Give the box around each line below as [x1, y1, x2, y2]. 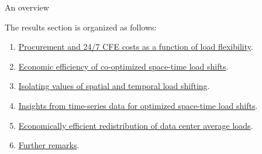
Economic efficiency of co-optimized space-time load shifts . [18, 60, 229, 72]
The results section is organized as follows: [5, 20, 157, 33]
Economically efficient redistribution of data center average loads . [18, 119, 253, 131]
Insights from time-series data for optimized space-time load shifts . [18, 99, 258, 111]
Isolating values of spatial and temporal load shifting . [18, 80, 210, 92]
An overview [5, 1, 49, 13]
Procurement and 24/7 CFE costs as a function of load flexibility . [18, 40, 253, 53]
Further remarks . [18, 139, 80, 151]
